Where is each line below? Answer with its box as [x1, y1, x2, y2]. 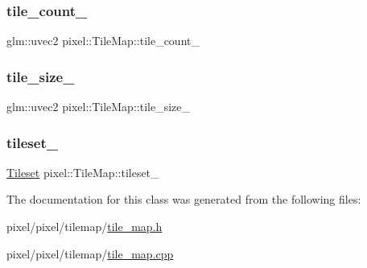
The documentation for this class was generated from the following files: [6, 191, 361, 208]
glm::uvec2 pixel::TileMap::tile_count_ [6, 32, 200, 49]
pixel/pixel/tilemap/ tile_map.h [6, 218, 163, 235]
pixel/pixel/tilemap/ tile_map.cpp [6, 245, 174, 262]
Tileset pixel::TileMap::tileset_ [6, 163, 159, 180]
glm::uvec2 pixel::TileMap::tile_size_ [6, 98, 190, 115]
